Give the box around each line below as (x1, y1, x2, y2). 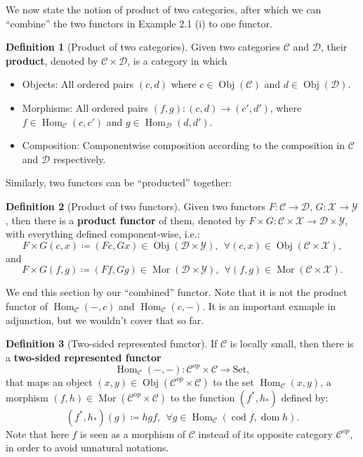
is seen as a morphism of (80, 426, 186, 441)
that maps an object (6, 374, 93, 389)
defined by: (281, 390, 329, 404)
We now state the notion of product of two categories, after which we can (6, 2, 322, 16)
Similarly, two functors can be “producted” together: (6, 175, 232, 190)
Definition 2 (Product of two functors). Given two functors (6, 198, 266, 213)
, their (320, 39, 348, 54)
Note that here (6, 426, 69, 441)
